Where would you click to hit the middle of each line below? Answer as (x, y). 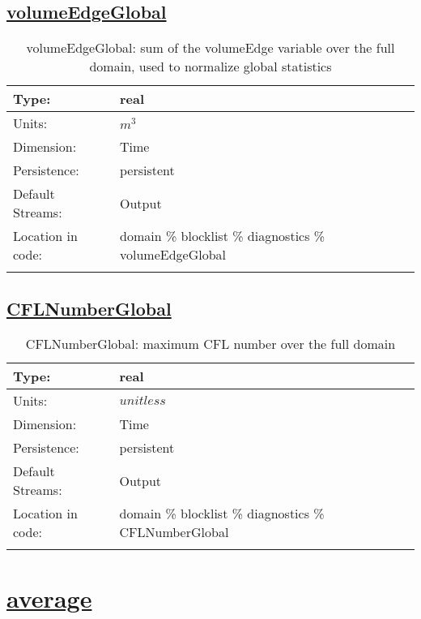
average (49, 598)
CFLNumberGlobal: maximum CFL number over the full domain (210, 344)
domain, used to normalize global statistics (210, 67)
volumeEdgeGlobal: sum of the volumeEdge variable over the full (210, 48)
